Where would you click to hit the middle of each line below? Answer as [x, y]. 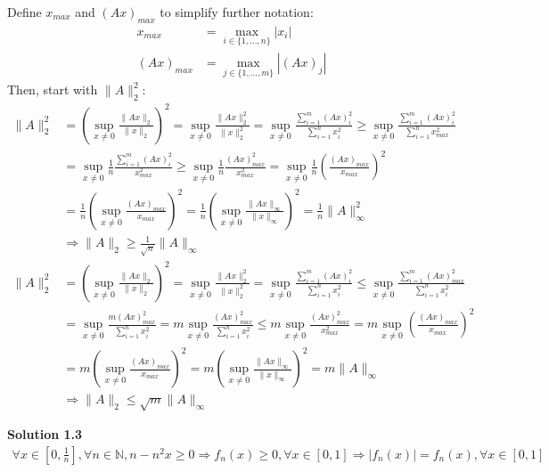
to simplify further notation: [237, 12]
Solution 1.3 [45, 434]
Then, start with [53, 90]
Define [25, 12]
